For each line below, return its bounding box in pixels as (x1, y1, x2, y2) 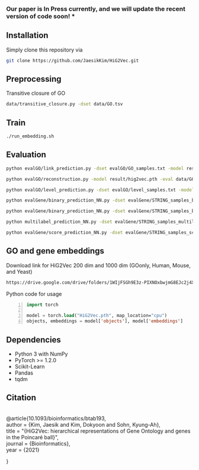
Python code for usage (6, 290, 62, 298)
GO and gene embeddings (6, 246, 105, 256)
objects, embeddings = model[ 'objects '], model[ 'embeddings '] (26, 318, 184, 324)
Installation (6, 30, 49, 40)
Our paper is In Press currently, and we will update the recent (6, 5, 185, 13)
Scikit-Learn (14, 363, 45, 370)
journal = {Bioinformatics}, (6, 440, 70, 447)
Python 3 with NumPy (14, 350, 68, 357)
